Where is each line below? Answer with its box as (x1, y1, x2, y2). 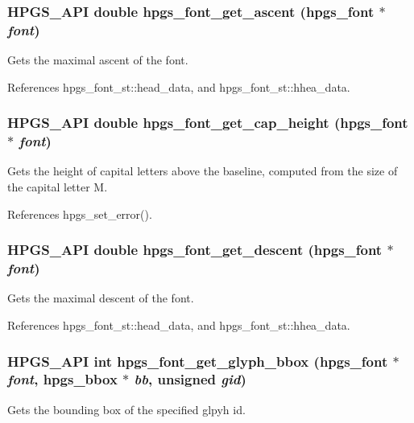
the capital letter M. (7, 179, 108, 195)
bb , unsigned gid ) (134, 369, 246, 389)
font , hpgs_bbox (7, 369, 118, 389)
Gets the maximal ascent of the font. (7, 51, 188, 68)
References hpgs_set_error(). (7, 205, 152, 222)
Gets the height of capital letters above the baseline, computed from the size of (7, 162, 398, 179)
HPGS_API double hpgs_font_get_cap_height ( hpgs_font (7, 113, 408, 133)
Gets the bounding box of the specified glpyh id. (7, 400, 246, 417)
